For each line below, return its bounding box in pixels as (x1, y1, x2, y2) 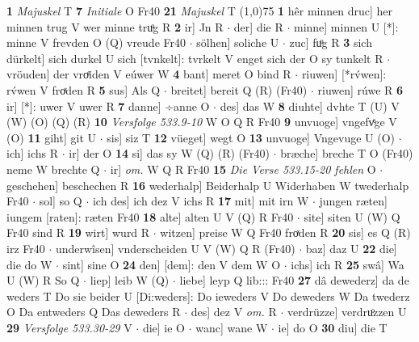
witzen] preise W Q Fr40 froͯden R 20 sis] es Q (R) (160, 224, 411, 241)
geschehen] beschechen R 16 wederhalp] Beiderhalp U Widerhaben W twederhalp (6, 176, 409, 193)
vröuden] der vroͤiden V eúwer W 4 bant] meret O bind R (6, 65, 291, 82)
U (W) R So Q (6, 272, 80, 289)
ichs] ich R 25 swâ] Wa (291, 255, 404, 272)
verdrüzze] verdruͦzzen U (287, 303, 407, 320)
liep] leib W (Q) (90, 272, 170, 289)
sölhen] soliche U (196, 34, 279, 51)
